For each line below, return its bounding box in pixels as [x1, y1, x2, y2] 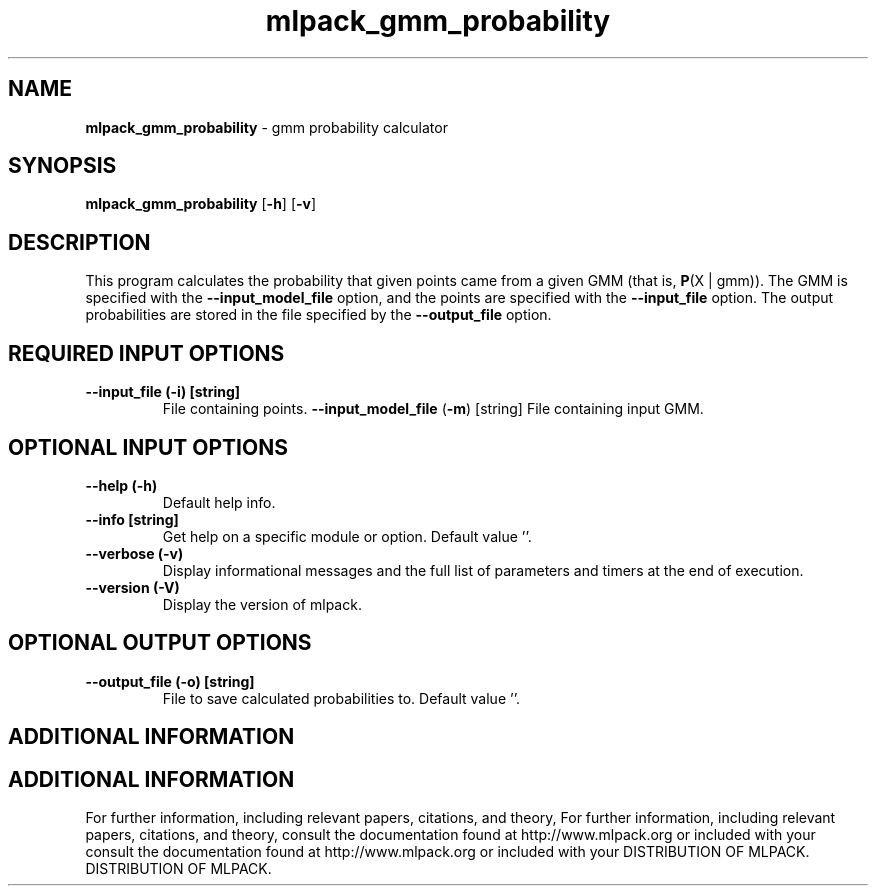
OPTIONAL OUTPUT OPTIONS [8, 630, 312, 656]
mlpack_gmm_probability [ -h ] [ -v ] [85, 195, 317, 213]
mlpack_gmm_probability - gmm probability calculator [85, 118, 448, 136]
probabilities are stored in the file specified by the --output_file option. [85, 306, 552, 324]
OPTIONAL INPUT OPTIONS [8, 434, 288, 460]
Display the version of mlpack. [162, 595, 362, 613]
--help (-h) [85, 476, 158, 494]
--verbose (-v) [85, 544, 184, 562]
